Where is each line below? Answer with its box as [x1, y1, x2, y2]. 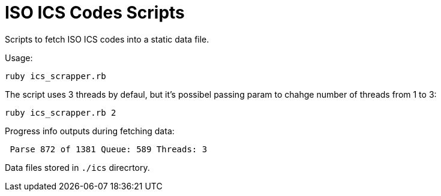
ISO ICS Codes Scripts [5, 2, 185, 23]
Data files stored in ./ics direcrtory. [5, 162, 150, 173]
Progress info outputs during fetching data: [5, 125, 175, 136]
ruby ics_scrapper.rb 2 [5, 107, 116, 117]
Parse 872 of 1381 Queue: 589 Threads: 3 [10, 144, 208, 154]
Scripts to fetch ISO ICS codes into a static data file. [5, 34, 209, 44]
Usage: [5, 52, 33, 63]
